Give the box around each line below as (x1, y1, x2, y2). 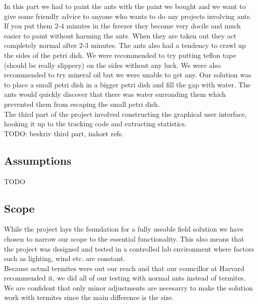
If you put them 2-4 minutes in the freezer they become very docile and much (4, 20, 241, 31)
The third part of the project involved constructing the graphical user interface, (4, 108, 247, 119)
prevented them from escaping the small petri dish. (4, 98, 160, 109)
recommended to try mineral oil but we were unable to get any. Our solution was (4, 69, 252, 80)
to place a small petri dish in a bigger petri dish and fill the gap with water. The (4, 79, 251, 89)
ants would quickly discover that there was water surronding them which (4, 89, 226, 99)
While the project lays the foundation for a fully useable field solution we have (4, 224, 244, 234)
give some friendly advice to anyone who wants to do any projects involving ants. (4, 10, 252, 21)
